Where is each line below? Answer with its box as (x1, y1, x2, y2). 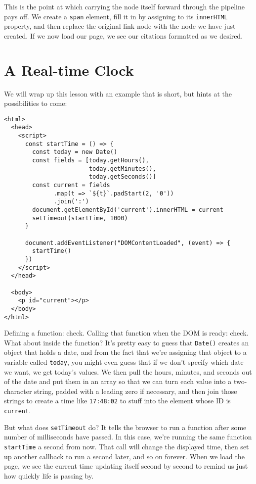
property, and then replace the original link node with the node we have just (4, 21, 236, 31)
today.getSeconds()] (88, 173, 156, 181)
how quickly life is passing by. (4, 470, 94, 481)
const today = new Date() (32, 148, 118, 156)
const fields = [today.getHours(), (32, 157, 149, 164)
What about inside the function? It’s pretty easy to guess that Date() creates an (4, 337, 249, 347)
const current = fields (32, 182, 110, 189)
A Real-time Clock (4, 59, 134, 80)
